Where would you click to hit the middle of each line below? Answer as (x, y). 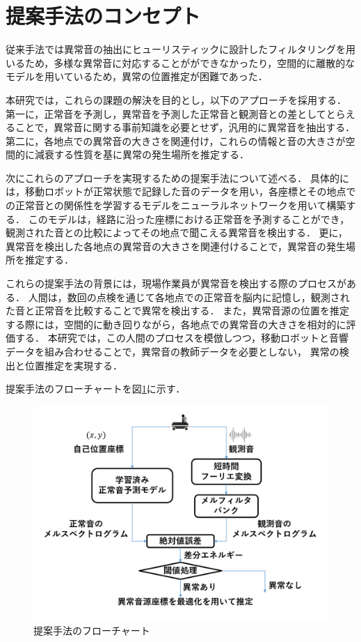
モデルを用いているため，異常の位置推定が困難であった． (137, 76)
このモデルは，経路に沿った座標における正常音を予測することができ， (189, 219)
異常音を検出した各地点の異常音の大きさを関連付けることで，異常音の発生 (176, 246)
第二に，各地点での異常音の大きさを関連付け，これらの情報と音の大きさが (176, 140)
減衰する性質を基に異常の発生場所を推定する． (142, 154)
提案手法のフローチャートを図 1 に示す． (96, 389)
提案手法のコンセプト (103, 16)
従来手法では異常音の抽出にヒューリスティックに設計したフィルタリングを (176, 49)
